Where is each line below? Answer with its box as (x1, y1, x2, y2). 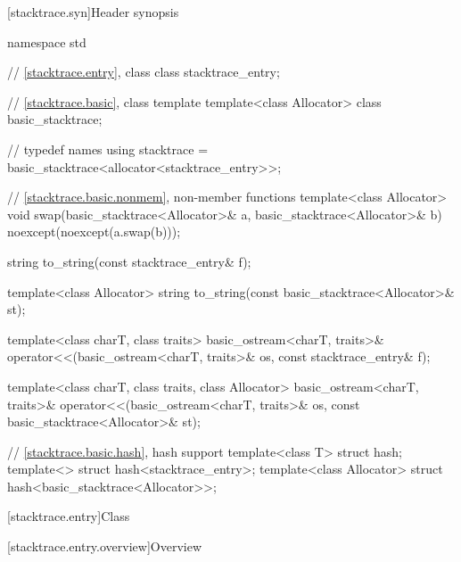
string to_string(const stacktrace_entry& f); (7, 252, 251, 270)
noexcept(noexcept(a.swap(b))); (7, 222, 181, 241)
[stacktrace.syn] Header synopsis (7, 3, 179, 21)
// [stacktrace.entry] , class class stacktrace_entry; (7, 62, 280, 81)
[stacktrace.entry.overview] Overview (7, 537, 202, 556)
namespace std (7, 32, 86, 51)
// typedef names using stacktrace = (7, 139, 209, 158)
